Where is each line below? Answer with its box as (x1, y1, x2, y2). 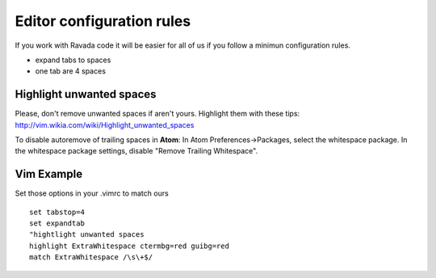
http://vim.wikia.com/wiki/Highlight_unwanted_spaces (15, 120, 195, 129)
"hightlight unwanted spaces (29, 230, 145, 239)
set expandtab (29, 219, 85, 228)
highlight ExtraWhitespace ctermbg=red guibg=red (29, 241, 230, 251)
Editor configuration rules (15, 12, 191, 30)
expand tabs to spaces (35, 55, 111, 65)
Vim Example (15, 167, 83, 181)
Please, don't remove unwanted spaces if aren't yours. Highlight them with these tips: (15, 109, 300, 119)
